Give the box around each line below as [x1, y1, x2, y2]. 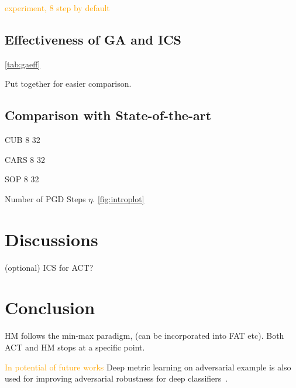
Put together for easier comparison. [5, 77, 132, 90]
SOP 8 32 [5, 173, 39, 185]
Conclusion [5, 295, 95, 319]
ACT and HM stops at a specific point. [5, 341, 145, 353]
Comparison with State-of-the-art [5, 106, 212, 124]
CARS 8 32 [5, 153, 46, 165]
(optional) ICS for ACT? [5, 261, 94, 273]
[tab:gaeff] [5, 57, 40, 70]
